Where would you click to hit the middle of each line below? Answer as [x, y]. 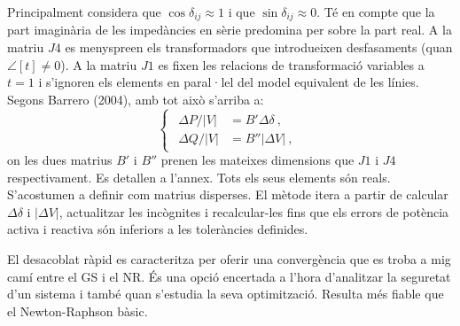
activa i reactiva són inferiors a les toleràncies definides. [158, 229]
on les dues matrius [60, 160]
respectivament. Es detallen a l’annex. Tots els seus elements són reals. [199, 177]
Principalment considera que [84, 12]
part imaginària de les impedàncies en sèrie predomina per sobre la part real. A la [230, 30]
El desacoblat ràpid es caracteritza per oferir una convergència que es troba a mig [229, 258]
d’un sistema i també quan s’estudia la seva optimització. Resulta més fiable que [226, 294]
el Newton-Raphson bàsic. [78, 310]
